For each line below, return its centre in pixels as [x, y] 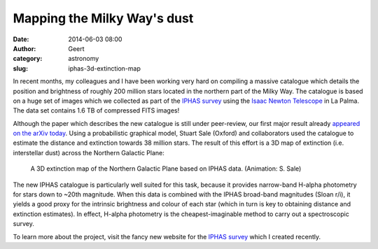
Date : [21, 39]
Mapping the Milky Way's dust [103, 18]
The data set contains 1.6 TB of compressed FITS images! [96, 111]
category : [28, 59]
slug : [20, 68]
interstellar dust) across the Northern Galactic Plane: [89, 152]
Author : [24, 48]
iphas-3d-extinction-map [105, 68]
